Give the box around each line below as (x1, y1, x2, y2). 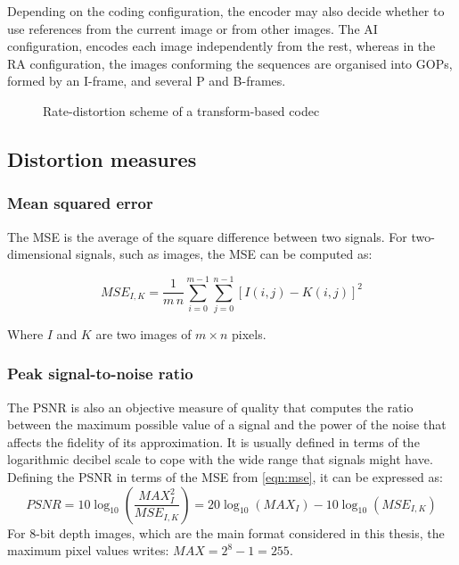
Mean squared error (7, 192, 153, 214)
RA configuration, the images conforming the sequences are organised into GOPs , (7, 54, 453, 72)
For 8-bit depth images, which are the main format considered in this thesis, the (7, 523, 445, 542)
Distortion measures (7, 145, 197, 172)
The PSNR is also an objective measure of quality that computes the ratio (7, 397, 414, 416)
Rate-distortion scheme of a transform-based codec (43, 101, 320, 120)
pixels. (232, 324, 266, 343)
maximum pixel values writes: (7, 541, 169, 560)
